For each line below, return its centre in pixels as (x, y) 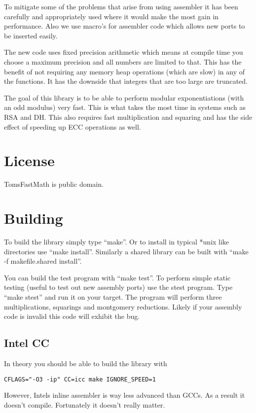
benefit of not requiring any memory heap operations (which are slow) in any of (125, 71)
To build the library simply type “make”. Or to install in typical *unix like (117, 241)
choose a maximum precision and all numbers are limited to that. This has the (123, 61)
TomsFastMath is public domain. (54, 184)
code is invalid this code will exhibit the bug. (72, 316)
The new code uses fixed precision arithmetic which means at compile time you (124, 52)
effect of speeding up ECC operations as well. (73, 126)
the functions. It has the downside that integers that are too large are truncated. (126, 81)
